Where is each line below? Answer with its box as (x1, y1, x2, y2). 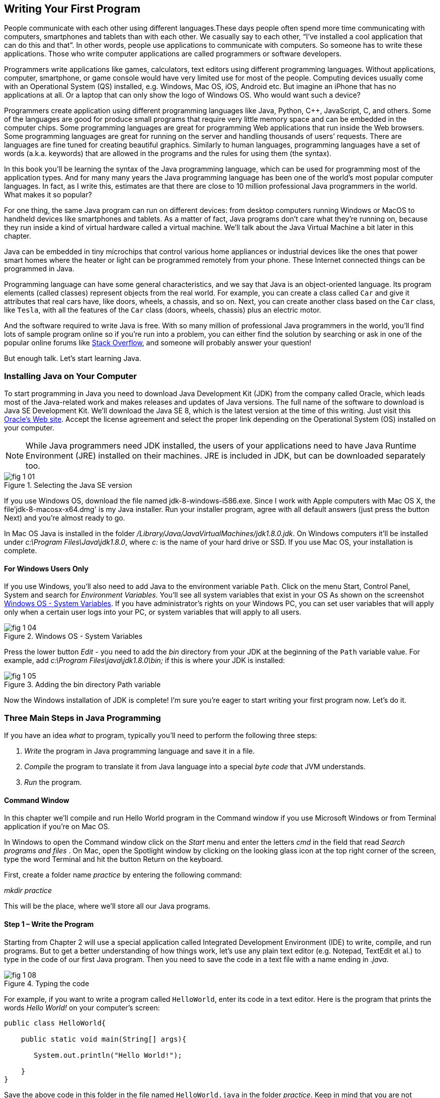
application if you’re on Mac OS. (4, 822, 110, 831)
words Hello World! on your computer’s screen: (4, 1003, 160, 1012)
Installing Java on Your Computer (4, 371, 137, 381)
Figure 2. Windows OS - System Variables (4, 632, 143, 641)
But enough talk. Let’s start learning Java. (4, 354, 141, 363)
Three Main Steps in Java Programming (4, 712, 161, 723)
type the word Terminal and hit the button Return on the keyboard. (4, 855, 223, 864)
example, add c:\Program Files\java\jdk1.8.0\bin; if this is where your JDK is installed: (4, 656, 285, 665)
